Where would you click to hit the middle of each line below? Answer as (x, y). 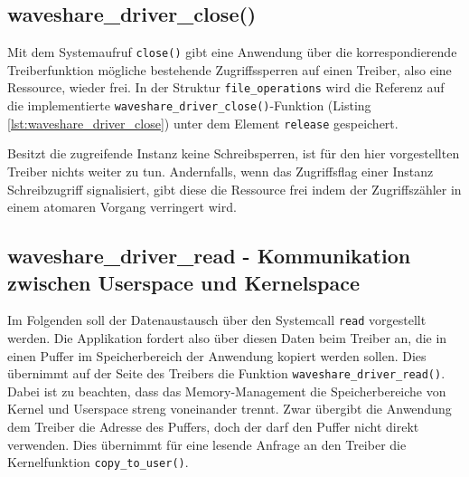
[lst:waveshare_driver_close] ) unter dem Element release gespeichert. (203, 123)
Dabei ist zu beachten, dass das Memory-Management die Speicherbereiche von (227, 391)
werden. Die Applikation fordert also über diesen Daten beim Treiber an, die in (227, 338)
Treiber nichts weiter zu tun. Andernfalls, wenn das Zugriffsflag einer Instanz (220, 172)
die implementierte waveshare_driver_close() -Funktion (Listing (189, 105)
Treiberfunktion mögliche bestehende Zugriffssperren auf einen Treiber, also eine (230, 69)
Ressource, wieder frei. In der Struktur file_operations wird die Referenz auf (226, 87)
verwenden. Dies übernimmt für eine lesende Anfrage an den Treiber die (207, 444)
